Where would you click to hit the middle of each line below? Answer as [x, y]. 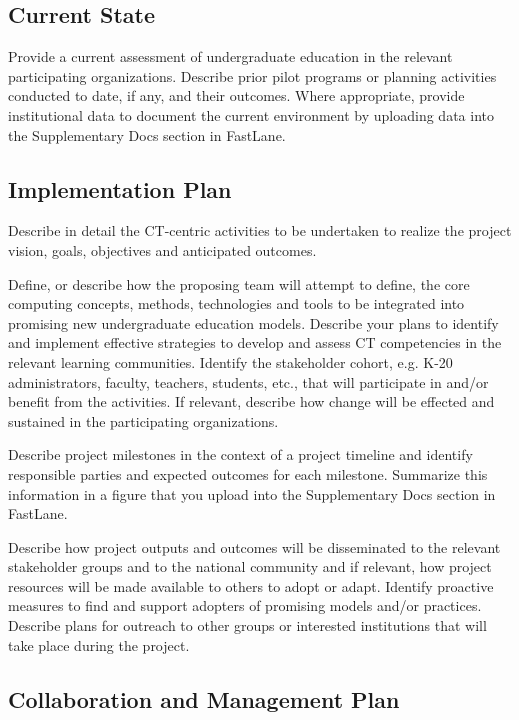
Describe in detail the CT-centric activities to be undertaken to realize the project [260, 230]
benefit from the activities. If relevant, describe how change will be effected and [251, 401]
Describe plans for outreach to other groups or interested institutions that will [247, 625]
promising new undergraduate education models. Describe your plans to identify [253, 322]
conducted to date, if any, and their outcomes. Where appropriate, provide [236, 95]
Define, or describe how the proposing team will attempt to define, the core [239, 283]
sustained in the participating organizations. [143, 420]
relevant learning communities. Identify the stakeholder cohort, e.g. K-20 [230, 361]
